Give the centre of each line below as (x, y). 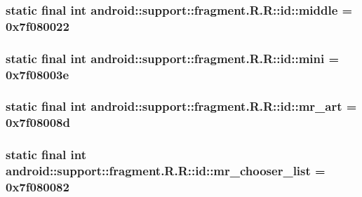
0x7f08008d (38, 122)
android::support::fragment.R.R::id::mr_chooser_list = (166, 171)
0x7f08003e (38, 74)
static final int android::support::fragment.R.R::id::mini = (173, 58)
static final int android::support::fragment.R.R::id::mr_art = (181, 106)
